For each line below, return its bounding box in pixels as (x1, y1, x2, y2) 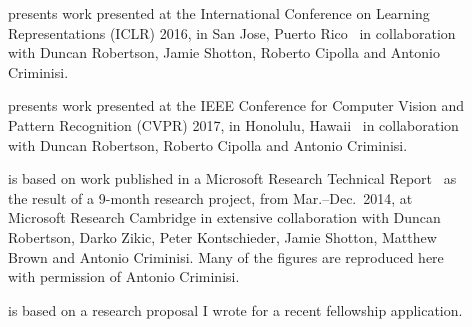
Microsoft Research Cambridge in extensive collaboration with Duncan (8, 207, 441, 228)
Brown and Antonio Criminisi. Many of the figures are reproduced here (8, 246, 444, 267)
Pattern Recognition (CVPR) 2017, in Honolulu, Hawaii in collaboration (8, 114, 459, 135)
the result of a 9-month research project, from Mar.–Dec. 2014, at (8, 187, 413, 208)
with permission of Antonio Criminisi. (8, 266, 240, 287)
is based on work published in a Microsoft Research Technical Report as (8, 168, 457, 189)
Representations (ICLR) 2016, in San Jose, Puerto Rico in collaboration (8, 22, 456, 43)
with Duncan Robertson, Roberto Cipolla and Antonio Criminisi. (8, 134, 408, 155)
